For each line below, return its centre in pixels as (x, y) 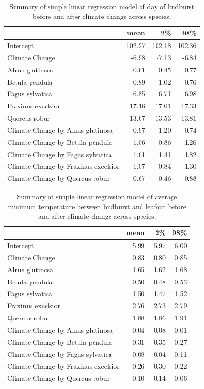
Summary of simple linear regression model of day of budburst (102, 6)
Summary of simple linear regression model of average (97, 197)
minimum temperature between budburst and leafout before (97, 206)
